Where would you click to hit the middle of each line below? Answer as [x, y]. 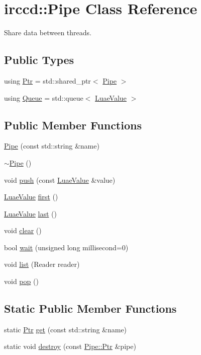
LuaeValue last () [30, 213]
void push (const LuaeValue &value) [60, 180]
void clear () [23, 230]
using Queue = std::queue [44, 97]
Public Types [39, 60]
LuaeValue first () [31, 197]
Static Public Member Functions [90, 308]
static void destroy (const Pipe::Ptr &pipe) [70, 346]
